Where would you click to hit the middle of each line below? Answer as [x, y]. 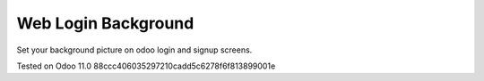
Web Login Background [105, 23]
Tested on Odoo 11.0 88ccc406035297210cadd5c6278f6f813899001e [146, 66]
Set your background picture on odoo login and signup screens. [134, 50]
